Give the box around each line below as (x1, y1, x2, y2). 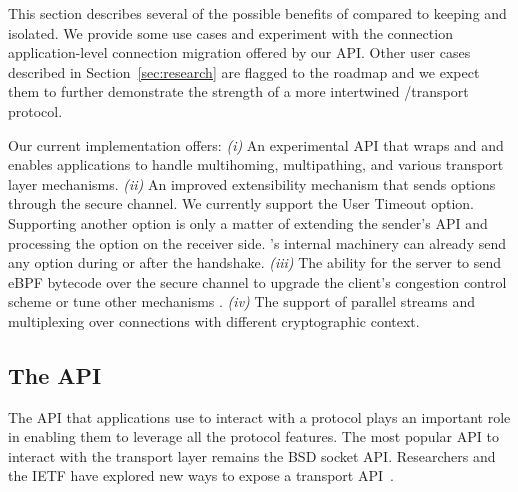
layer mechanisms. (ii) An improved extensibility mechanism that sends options (8, 173, 496, 194)
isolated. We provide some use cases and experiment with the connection (8, 22, 453, 43)
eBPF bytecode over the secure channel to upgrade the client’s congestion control (8, 271, 507, 292)
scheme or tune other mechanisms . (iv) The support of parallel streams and (8, 291, 475, 312)
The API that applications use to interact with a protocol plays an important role (8, 406, 511, 427)
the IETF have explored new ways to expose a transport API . (8, 465, 394, 486)
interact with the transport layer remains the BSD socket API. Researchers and (8, 445, 496, 466)
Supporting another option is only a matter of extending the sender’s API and (8, 212, 488, 233)
